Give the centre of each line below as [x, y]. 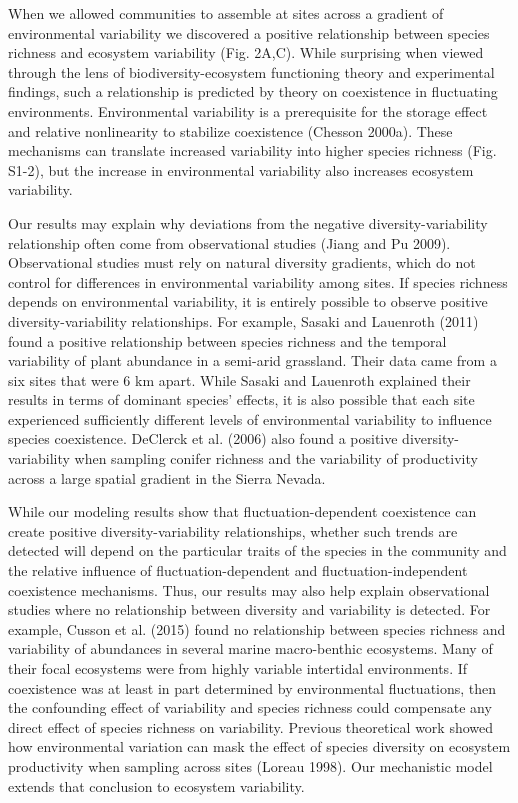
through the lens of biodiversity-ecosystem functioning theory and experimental [251, 71]
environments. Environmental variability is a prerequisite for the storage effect [248, 110]
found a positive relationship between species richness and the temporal [227, 340]
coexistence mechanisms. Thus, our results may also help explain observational [249, 589]
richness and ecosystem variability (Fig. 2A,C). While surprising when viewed [246, 52]
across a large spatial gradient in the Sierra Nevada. [167, 477]
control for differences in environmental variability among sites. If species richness [258, 281]
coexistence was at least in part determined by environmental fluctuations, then [252, 687]
